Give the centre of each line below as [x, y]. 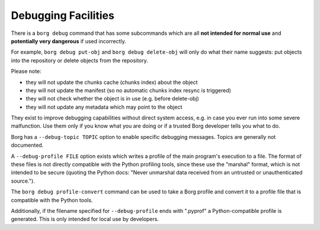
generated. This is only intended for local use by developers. [85, 219]
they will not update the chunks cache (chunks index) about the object [112, 82]
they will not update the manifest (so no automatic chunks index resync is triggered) [128, 90]
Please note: [26, 72]
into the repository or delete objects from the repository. [79, 60]
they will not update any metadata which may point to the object [104, 107]
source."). [23, 181]
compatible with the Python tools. [52, 200]
